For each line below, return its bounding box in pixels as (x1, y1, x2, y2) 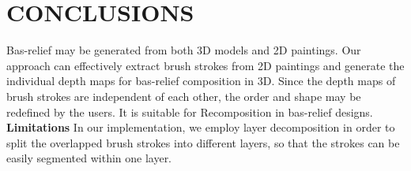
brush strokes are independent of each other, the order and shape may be (6, 87, 361, 104)
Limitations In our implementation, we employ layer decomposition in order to (6, 119, 395, 136)
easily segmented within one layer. (6, 150, 172, 166)
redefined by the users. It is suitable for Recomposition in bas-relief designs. (6, 103, 373, 120)
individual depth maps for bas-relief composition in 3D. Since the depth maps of (6, 72, 396, 89)
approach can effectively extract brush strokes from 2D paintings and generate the (6, 57, 405, 73)
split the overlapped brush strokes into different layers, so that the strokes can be (6, 134, 400, 151)
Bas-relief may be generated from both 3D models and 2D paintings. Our (6, 42, 361, 58)
